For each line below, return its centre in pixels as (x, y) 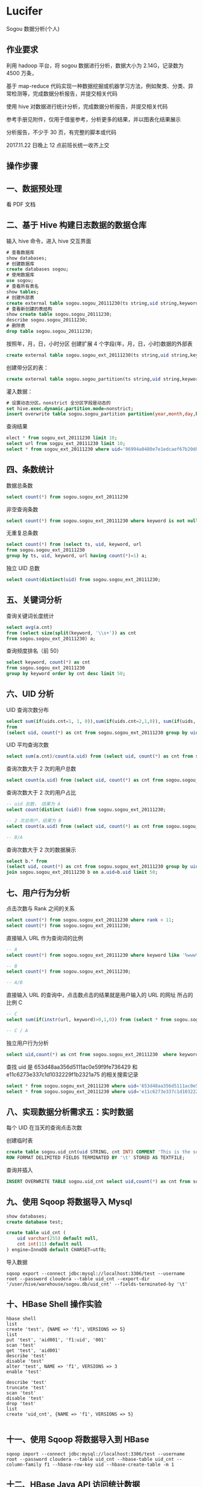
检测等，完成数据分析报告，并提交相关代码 (64, 93)
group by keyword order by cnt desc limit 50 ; (66, 674)
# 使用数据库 (20, 275)
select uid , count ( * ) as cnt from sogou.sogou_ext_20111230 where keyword (102, 1054)
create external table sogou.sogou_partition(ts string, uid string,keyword (104, 379)
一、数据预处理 (34, 188)
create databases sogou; (37, 269)
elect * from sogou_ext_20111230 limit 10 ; (62, 438)
